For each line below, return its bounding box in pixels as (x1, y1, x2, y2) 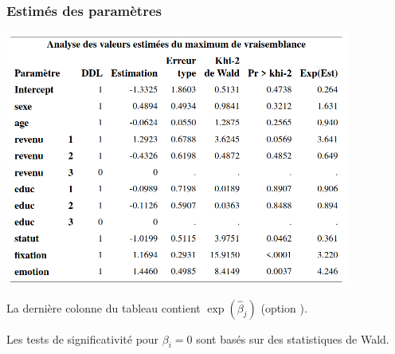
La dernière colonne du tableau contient (6, 299, 201, 316)
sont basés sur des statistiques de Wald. (196, 330, 389, 347)
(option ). (260, 299, 307, 316)
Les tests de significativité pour (6, 330, 159, 347)
